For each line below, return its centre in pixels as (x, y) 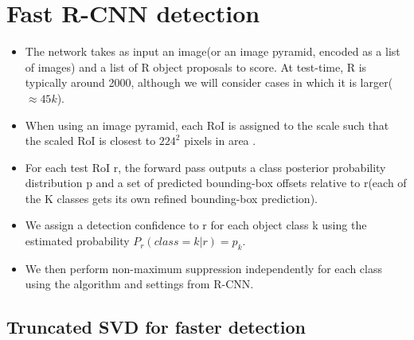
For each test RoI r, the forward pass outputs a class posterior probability (205, 167)
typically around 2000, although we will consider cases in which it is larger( (209, 82)
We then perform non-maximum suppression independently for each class (203, 268)
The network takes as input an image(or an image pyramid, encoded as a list (213, 51)
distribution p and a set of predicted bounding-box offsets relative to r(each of (216, 183)
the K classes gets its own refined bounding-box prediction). (171, 198)
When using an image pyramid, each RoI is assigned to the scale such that (207, 125)
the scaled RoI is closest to (90, 141)
